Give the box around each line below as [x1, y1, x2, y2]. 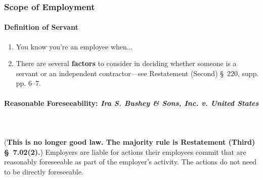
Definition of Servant [4, 22, 78, 32]
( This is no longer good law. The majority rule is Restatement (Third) [4, 137, 255, 147]
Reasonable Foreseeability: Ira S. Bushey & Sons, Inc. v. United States [4, 97, 259, 108]
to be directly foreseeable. [4, 166, 83, 176]
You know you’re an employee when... [16, 41, 133, 51]
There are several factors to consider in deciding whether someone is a [16, 58, 237, 69]
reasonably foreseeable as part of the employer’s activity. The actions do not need [4, 156, 257, 167]
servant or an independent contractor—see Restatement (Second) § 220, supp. [16, 68, 259, 78]
